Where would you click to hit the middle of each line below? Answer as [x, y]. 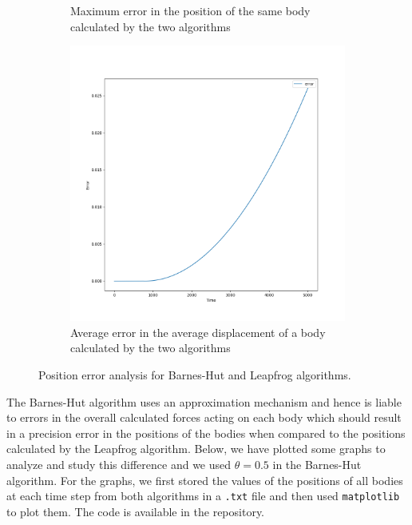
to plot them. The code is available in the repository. [136, 511]
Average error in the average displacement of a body [198, 332]
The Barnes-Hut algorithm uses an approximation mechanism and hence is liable [204, 401]
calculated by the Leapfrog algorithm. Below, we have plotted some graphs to [196, 449]
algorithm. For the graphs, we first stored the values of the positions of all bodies [205, 480]
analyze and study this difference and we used [119, 464]
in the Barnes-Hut [317, 464]
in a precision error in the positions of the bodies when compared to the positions [206, 433]
